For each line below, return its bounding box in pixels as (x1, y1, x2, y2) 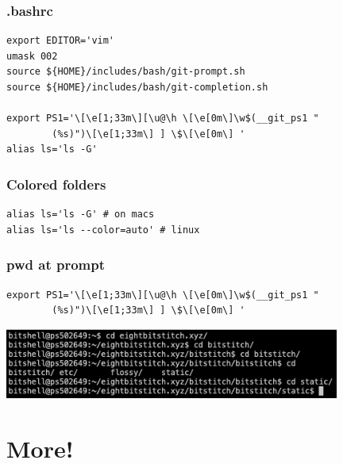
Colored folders (6, 174, 106, 194)
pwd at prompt (6, 255, 106, 274)
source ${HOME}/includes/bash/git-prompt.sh (6, 66, 245, 78)
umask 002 (6, 50, 58, 62)
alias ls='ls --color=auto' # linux (6, 224, 200, 236)
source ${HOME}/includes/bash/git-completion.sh (6, 82, 268, 93)
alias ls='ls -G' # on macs (6, 209, 155, 220)
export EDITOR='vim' (6, 35, 115, 47)
